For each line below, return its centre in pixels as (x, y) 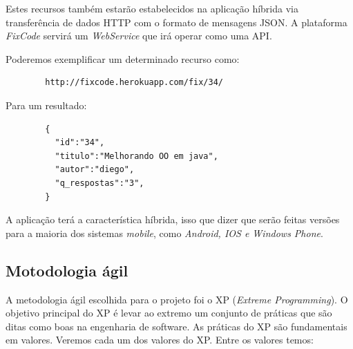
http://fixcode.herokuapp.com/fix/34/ (134, 83)
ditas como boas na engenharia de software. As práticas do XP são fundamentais (176, 326)
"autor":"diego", (95, 170)
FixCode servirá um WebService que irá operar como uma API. (139, 36)
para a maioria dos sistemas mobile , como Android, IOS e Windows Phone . (164, 233)
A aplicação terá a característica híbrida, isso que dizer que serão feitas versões (173, 219)
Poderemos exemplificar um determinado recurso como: (123, 58)
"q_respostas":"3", (99, 183)
